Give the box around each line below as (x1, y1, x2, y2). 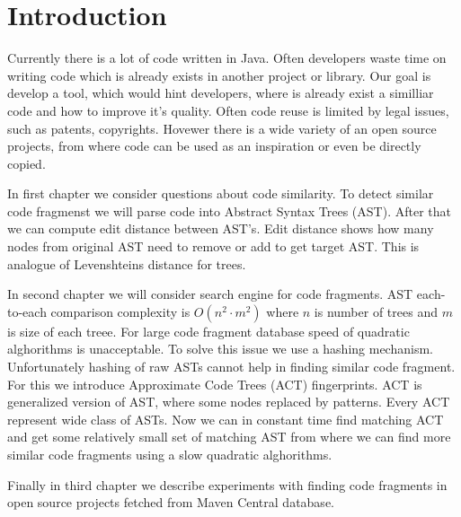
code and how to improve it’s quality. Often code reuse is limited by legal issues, (7, 101, 449, 119)
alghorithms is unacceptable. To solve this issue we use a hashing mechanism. (7, 339, 433, 358)
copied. (7, 153, 46, 172)
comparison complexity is (50, 302, 191, 320)
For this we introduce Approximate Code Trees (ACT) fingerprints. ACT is (7, 374, 422, 393)
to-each (7, 302, 47, 320)
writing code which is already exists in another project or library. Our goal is (7, 66, 431, 84)
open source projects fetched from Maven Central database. (7, 493, 334, 512)
